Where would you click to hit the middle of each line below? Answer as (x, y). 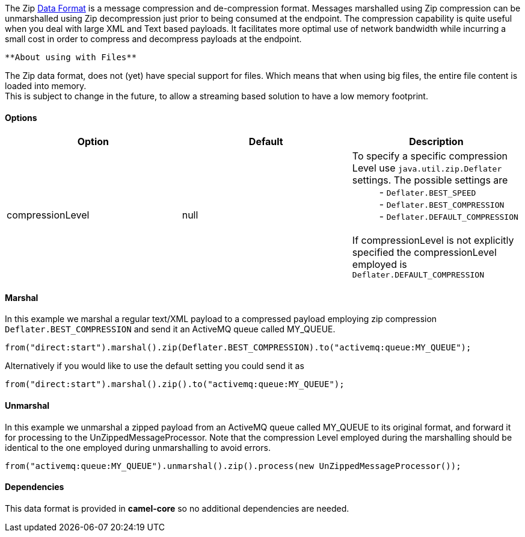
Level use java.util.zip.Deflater (427, 168)
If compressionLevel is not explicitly (433, 241)
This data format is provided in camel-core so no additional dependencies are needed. (177, 508)
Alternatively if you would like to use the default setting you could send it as (155, 366)
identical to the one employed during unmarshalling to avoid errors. (138, 447)
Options (21, 117)
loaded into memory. (46, 86)
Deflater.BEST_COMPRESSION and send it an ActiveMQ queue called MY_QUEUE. (170, 329)
